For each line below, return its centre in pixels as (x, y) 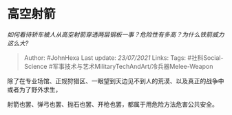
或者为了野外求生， (34, 90)
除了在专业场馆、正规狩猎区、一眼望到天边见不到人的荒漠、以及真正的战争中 (116, 81)
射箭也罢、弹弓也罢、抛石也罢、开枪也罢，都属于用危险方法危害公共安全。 (113, 104)
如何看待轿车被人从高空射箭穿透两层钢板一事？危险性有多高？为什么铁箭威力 (116, 34)
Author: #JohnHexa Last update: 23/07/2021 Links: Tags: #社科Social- (124, 57)
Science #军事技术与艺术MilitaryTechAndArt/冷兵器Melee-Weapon (118, 66)
